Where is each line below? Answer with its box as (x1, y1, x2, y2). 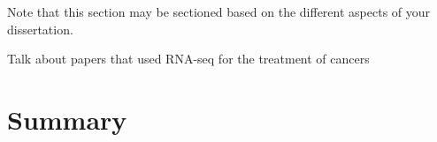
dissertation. (7, 19, 73, 38)
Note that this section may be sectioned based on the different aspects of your (7, 3, 431, 20)
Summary (7, 101, 127, 137)
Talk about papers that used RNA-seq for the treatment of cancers (7, 49, 370, 68)
